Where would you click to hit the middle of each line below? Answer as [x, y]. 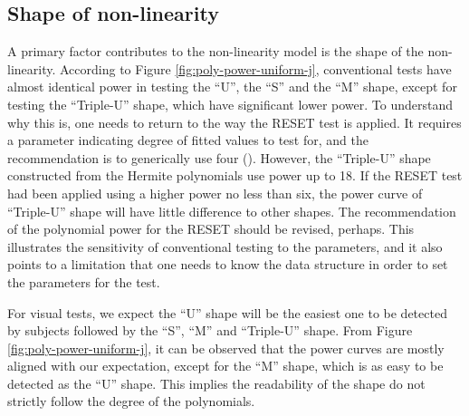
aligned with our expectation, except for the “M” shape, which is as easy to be [225, 366]
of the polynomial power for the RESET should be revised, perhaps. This [211, 229]
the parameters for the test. [84, 281]
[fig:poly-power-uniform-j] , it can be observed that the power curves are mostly [226, 348]
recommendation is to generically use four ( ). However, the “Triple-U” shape [219, 157]
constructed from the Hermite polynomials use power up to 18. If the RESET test [235, 175]
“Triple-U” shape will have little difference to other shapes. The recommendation [232, 211]
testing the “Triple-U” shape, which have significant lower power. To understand [230, 104]
